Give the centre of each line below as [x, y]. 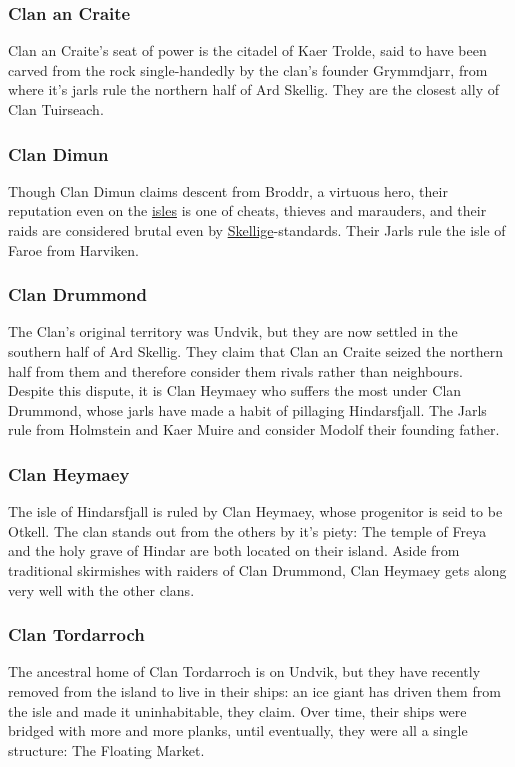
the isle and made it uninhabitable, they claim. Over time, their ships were [237, 710]
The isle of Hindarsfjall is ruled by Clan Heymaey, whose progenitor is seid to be [255, 511]
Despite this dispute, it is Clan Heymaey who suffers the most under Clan [235, 390]
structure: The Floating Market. [106, 749]
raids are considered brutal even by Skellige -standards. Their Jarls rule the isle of [257, 230]
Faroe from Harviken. [73, 249]
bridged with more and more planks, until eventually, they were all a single [238, 730]
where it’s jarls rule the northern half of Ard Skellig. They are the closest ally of [253, 89]
